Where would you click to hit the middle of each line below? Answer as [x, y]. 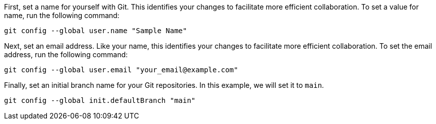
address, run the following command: [66, 54]
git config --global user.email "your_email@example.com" [121, 70]
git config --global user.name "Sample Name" [96, 31]
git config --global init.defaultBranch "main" [100, 100]
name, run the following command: [62, 15]
